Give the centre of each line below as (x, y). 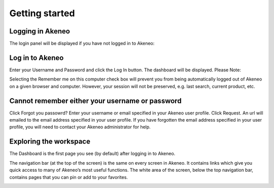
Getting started (42, 13)
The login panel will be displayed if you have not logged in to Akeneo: (82, 44)
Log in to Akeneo (37, 58)
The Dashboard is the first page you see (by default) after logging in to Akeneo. (92, 154)
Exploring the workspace (50, 142)
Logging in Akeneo (40, 31)
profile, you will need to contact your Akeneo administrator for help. (80, 127)
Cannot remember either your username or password (96, 101)
